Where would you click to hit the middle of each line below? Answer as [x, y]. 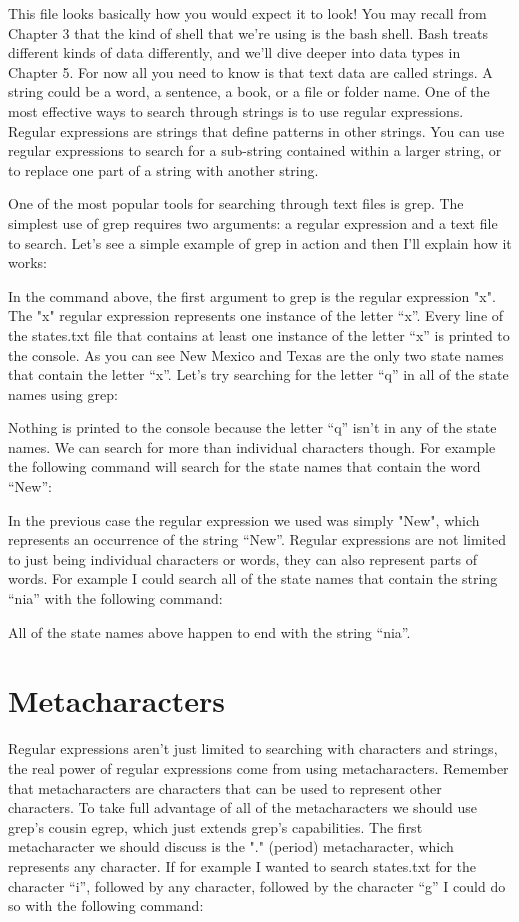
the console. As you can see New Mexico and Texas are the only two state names [256, 354]
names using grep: [63, 393]
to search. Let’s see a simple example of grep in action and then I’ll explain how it [260, 242]
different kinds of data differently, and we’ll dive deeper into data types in [234, 52]
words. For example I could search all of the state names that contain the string [253, 578]
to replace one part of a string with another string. [163, 169]
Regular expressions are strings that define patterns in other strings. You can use [256, 130]
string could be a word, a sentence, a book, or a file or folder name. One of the [249, 91]
